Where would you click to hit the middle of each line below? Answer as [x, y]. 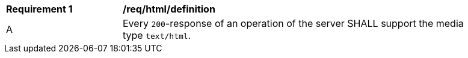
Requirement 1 [39, 9]
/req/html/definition [169, 9]
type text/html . [157, 35]
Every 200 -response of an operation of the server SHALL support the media [293, 23]
